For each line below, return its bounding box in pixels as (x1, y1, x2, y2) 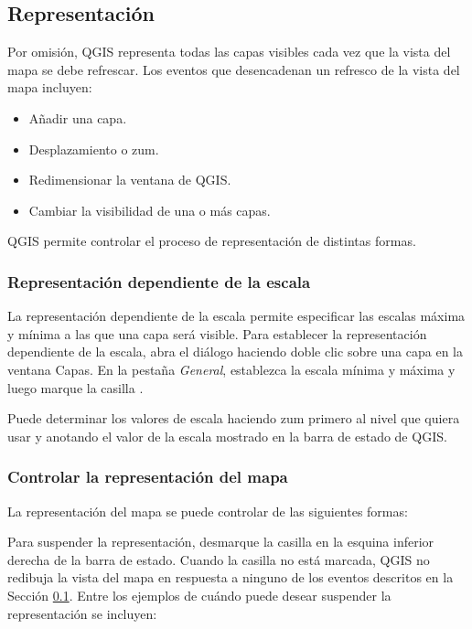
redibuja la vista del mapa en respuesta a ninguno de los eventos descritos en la (7, 568, 454, 587)
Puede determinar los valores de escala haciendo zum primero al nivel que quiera (7, 409, 460, 428)
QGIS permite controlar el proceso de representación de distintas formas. (7, 231, 416, 251)
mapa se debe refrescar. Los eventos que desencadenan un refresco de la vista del (7, 59, 460, 79)
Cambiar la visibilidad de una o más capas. (28, 200, 271, 219)
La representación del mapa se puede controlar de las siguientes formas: (7, 501, 408, 520)
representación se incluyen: (7, 603, 157, 623)
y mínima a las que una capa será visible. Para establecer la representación (7, 324, 427, 343)
